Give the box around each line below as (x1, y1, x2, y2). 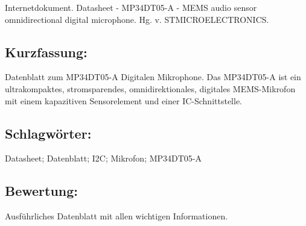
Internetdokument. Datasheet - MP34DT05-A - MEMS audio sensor (5, 1, 257, 13)
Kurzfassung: (5, 42, 88, 61)
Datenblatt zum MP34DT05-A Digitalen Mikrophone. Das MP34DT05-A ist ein (5, 71, 301, 83)
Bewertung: (5, 181, 78, 200)
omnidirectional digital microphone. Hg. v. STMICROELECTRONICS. (5, 13, 269, 25)
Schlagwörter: (5, 124, 92, 142)
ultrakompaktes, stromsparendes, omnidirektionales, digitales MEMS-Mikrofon (5, 82, 296, 95)
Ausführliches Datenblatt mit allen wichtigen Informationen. (5, 210, 228, 222)
